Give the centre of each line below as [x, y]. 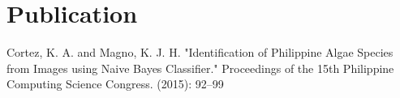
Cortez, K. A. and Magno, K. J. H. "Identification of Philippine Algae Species [200, 52]
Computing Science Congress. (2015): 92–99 [115, 84]
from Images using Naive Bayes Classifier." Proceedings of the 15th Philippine [200, 68]
